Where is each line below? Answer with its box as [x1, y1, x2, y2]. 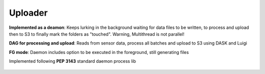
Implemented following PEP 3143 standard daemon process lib [9, 58, 136, 64]
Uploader [9, 7, 48, 18]
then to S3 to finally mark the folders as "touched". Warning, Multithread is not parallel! [9, 31, 185, 37]
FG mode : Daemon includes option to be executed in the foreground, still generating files [9, 49, 189, 55]
